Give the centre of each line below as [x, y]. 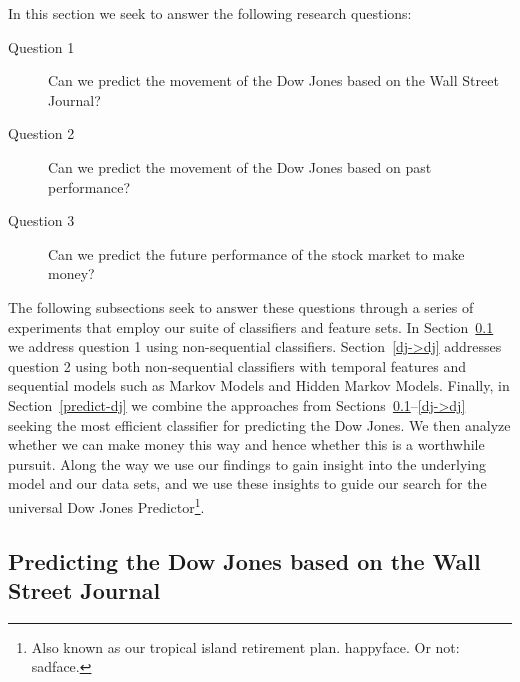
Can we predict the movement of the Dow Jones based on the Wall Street [273, 80]
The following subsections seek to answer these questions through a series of [241, 306]
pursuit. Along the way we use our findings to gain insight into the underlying [247, 463]
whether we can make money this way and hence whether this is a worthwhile [246, 444]
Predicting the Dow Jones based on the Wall [244, 560]
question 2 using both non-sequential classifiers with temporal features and [237, 365]
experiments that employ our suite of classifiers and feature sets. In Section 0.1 [251, 326]
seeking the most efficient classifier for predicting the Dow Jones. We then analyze [259, 424]
